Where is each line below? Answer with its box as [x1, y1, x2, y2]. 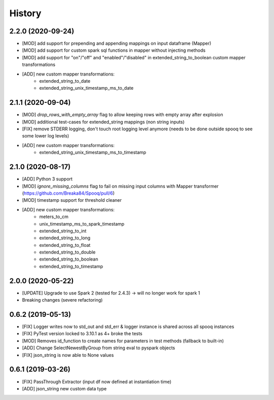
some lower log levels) [22, 133, 70, 139]
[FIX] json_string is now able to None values [22, 352, 114, 358]
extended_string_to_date [39, 78, 91, 84]
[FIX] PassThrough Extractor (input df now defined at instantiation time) [22, 378, 172, 385]
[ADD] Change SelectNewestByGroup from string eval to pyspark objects [22, 345, 175, 351]
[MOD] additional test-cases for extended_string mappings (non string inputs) [22, 119, 185, 125]
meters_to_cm [39, 213, 68, 220]
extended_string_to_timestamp [39, 263, 104, 269]
